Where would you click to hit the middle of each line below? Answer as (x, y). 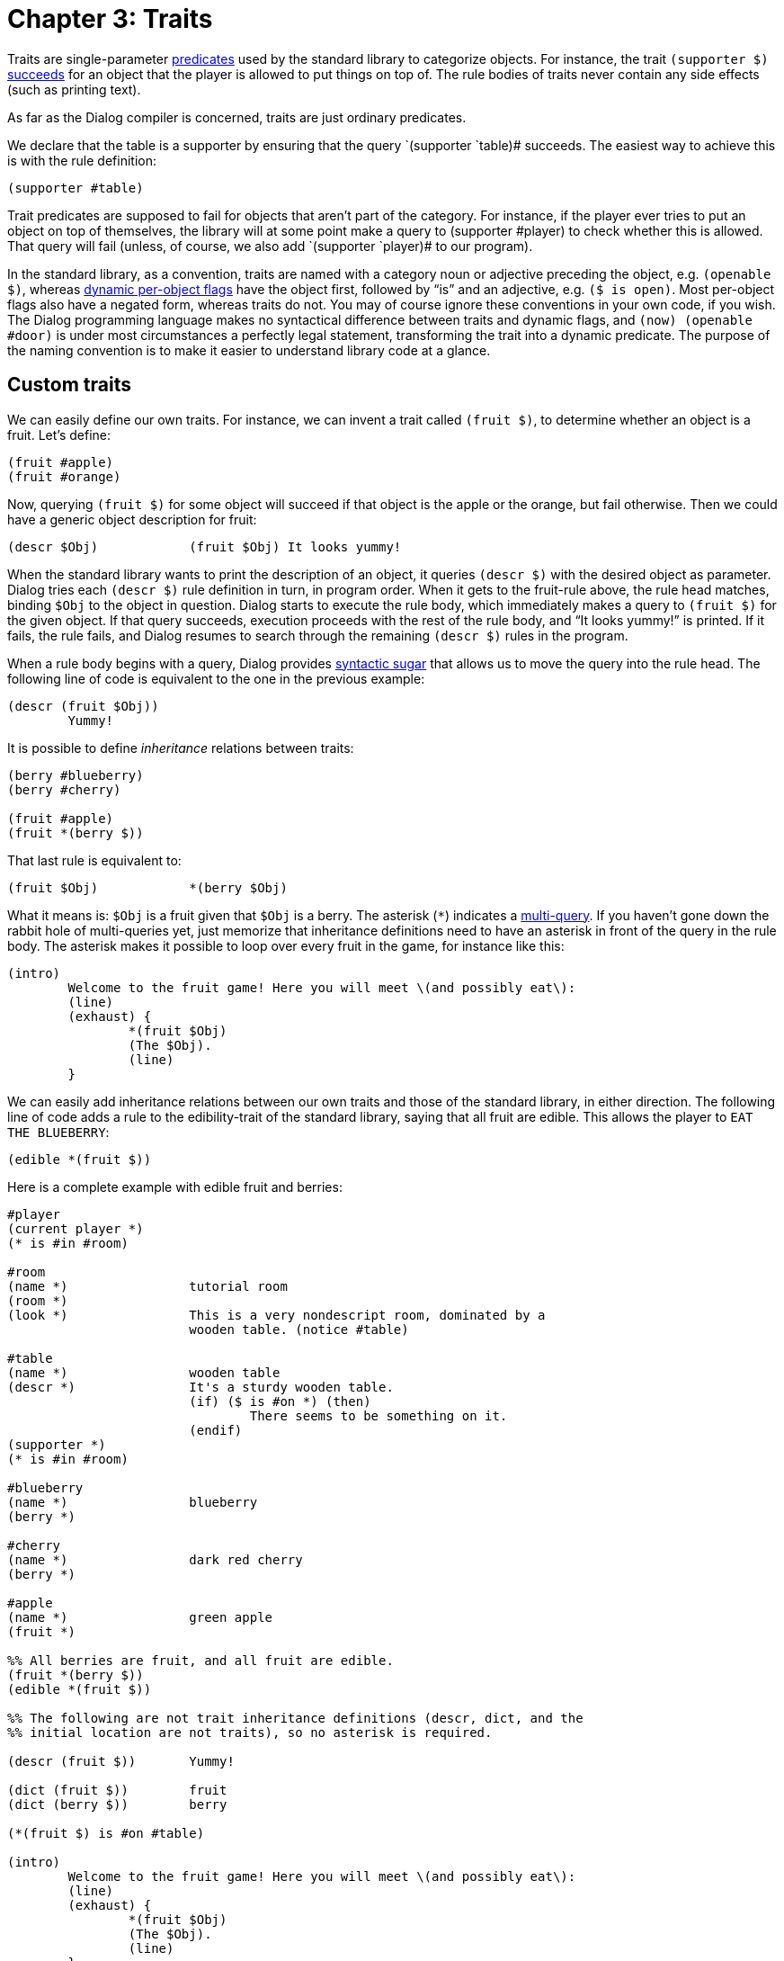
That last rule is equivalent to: (94, 860)
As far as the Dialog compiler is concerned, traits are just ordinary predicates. (237, 117)
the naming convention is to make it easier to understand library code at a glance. (249, 350)
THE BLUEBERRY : (58, 1132)
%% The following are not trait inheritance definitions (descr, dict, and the (295, 1718)
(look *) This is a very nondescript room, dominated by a (276, 1315)
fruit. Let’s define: (59, 434)
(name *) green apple (140, 1617)
